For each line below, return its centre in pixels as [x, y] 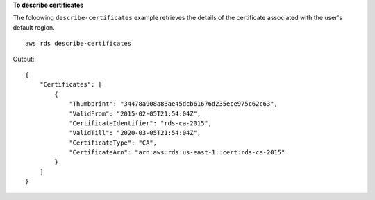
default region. [34, 27]
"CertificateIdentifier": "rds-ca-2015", [140, 123]
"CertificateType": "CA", [113, 143]
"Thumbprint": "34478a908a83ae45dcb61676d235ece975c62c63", [173, 104]
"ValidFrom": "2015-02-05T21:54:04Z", [135, 113]
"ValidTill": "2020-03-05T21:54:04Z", [135, 133]
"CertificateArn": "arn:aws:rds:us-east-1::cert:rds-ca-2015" [177, 153]
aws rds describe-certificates [78, 44]
